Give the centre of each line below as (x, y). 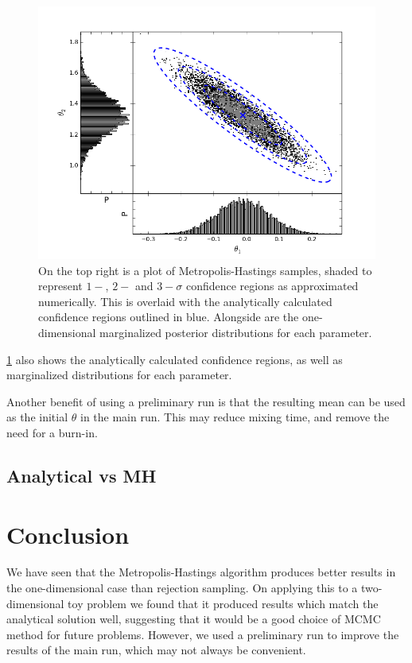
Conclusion (68, 534)
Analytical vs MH (82, 475)
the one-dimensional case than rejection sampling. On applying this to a (182, 588)
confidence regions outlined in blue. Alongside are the (169, 317)
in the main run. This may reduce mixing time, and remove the (235, 417)
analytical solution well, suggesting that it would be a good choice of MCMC (194, 619)
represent (60, 286)
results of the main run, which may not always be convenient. (156, 650)
